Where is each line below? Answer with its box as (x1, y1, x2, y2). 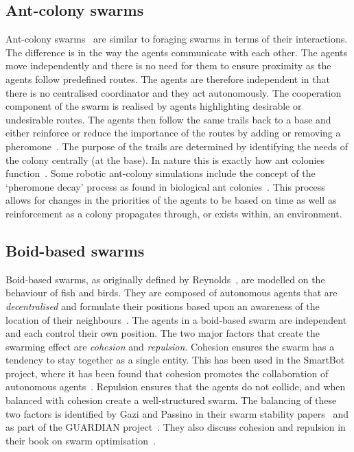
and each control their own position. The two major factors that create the (5, 326, 320, 340)
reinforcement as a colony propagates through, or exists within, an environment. (5, 206, 342, 220)
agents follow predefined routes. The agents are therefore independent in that (5, 71, 330, 86)
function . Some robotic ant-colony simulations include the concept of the (5, 166, 316, 180)
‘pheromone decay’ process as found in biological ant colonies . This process (5, 179, 325, 193)
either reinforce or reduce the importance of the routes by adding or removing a (5, 126, 341, 140)
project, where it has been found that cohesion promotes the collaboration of (5, 366, 329, 380)
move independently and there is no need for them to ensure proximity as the (5, 58, 331, 73)
